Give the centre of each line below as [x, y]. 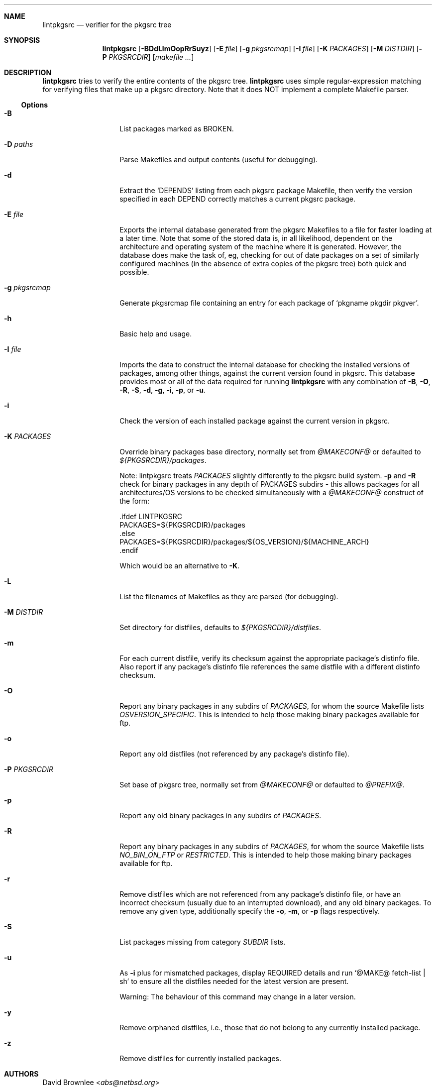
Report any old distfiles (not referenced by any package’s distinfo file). [234, 754]
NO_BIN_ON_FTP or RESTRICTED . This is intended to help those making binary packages [266, 855]
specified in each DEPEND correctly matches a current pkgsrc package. [237, 199]
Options [35, 105]
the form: [135, 501]
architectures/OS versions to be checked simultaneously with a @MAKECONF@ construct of [272, 492]
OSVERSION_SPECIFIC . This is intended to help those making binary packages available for [270, 714]
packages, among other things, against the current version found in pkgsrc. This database [267, 373]
